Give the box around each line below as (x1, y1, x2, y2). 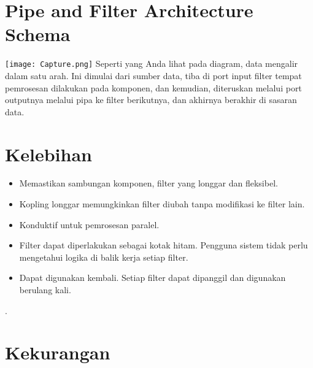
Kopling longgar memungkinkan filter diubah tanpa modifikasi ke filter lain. (19, 197, 305, 210)
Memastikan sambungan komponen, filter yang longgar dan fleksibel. (19, 177, 278, 190)
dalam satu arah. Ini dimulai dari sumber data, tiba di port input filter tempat (5, 69, 302, 82)
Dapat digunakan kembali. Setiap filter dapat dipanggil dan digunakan (19, 271, 286, 284)
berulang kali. (19, 283, 71, 296)
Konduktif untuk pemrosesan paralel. (19, 218, 160, 231)
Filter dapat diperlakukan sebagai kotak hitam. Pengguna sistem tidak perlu (19, 239, 308, 251)
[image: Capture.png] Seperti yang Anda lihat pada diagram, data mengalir (5, 57, 298, 70)
